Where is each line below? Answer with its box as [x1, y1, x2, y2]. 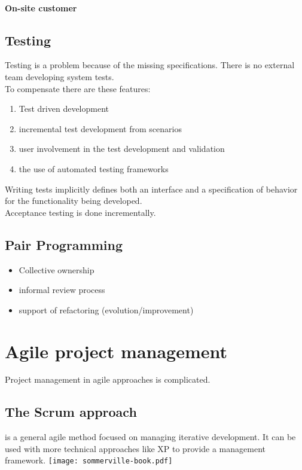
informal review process [19, 283, 105, 296]
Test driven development [19, 102, 109, 115]
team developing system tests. [5, 70, 114, 83]
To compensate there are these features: [5, 82, 151, 94]
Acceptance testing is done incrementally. [5, 206, 156, 218]
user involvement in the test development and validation [19, 142, 225, 155]
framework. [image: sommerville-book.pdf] [5, 454, 173, 466]
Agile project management [5, 338, 228, 363]
